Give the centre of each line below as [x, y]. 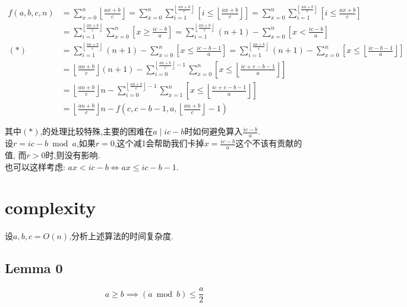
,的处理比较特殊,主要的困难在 [97, 131]
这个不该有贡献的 [269, 143]
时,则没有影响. [73, 155]
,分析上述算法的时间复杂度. [121, 236]
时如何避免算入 [214, 131]
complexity [51, 207]
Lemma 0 [34, 268]
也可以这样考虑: [35, 166]
